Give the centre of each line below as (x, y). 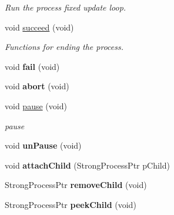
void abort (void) (37, 86)
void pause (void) (36, 105)
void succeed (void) (39, 27)
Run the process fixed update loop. (66, 7)
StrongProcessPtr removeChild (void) (76, 185)
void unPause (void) (43, 145)
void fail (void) (32, 66)
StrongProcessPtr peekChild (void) (71, 204)
